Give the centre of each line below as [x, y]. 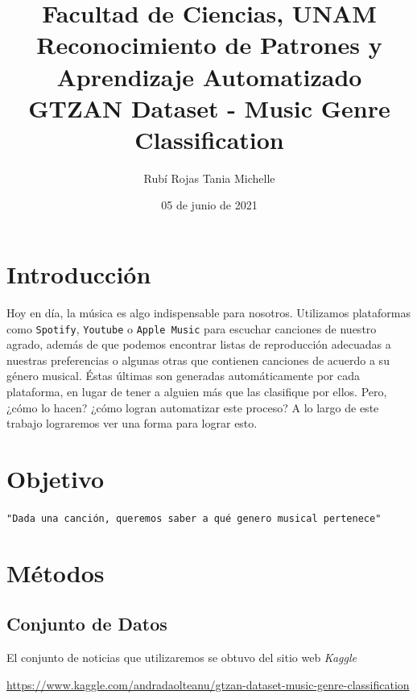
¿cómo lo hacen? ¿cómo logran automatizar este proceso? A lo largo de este [193, 407]
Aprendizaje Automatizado [209, 76]
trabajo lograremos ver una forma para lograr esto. [132, 423]
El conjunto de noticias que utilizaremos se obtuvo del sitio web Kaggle [182, 658]
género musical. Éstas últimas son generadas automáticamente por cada [184, 376]
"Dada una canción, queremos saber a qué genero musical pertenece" [194, 518]
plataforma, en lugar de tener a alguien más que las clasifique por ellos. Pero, [197, 392]
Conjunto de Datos [87, 624]
